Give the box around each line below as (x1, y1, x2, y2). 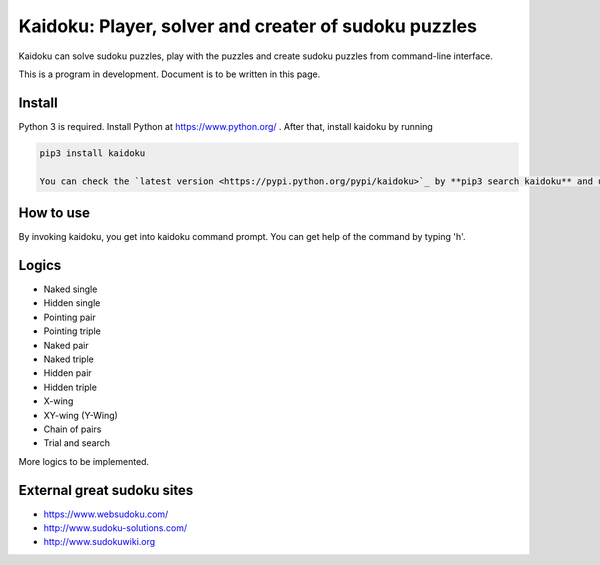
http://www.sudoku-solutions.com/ (43, 522, 188, 534)
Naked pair (43, 339, 89, 351)
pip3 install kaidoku (39, 147, 146, 159)
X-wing (43, 395, 74, 407)
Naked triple (43, 353, 94, 365)
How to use (18, 205, 90, 222)
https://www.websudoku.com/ (43, 508, 169, 520)
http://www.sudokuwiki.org (43, 536, 156, 548)
